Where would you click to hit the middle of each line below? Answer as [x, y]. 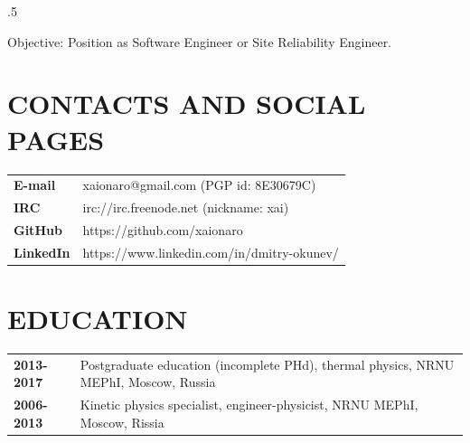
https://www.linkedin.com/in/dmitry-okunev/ [211, 252]
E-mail [35, 185]
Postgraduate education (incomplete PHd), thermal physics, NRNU [267, 364]
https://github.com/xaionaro [163, 229]
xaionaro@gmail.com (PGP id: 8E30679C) [199, 185]
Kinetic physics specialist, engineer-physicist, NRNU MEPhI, [249, 405]
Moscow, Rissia [122, 422]
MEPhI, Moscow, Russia [148, 382]
